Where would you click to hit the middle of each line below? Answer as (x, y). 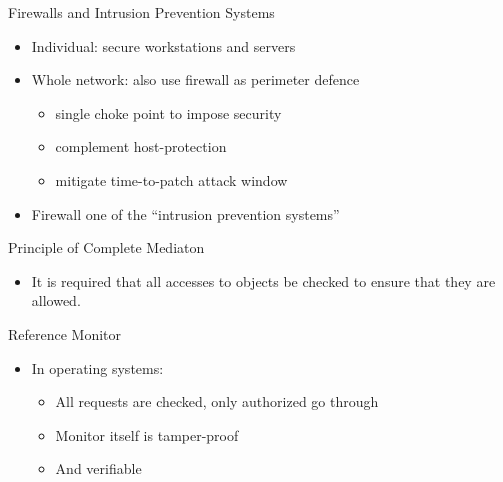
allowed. (56, 300)
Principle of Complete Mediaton (106, 247)
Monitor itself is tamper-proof (147, 434)
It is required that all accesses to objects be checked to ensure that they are (263, 280)
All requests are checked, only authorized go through (217, 401)
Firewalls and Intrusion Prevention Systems (141, 12)
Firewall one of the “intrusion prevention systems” (185, 213)
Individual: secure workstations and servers (163, 45)
